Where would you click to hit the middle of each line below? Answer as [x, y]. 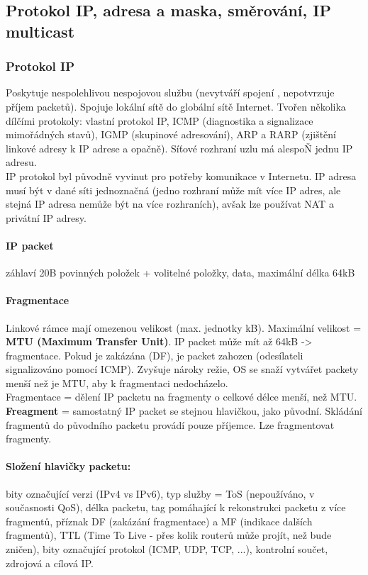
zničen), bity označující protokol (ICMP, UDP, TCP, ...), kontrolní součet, [167, 549]
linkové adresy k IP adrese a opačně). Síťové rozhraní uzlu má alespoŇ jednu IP [179, 148]
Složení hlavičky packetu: [68, 466]
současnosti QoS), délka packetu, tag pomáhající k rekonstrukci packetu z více [176, 507]
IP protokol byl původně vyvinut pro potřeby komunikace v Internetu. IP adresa [181, 175]
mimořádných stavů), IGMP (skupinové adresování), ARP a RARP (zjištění [171, 134]
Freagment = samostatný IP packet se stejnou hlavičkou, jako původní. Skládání [184, 411]
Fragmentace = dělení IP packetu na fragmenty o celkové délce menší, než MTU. [182, 397]
